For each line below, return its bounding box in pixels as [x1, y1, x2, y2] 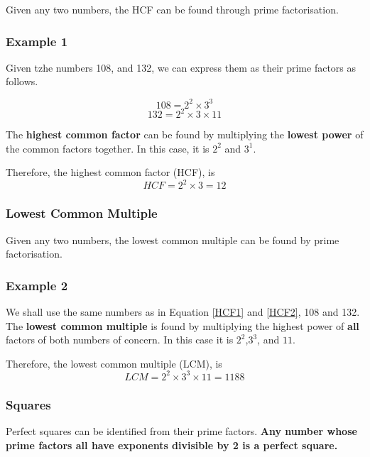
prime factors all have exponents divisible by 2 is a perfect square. [6, 437, 338, 452]
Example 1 [6, 32, 68, 50]
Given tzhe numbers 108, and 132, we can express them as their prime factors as [6, 60, 357, 75]
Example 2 [6, 276, 68, 294]
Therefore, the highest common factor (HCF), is [6, 165, 215, 180]
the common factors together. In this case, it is [6, 141, 210, 155]
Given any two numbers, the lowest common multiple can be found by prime [6, 232, 339, 247]
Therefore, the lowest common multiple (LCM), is [6, 356, 222, 370]
